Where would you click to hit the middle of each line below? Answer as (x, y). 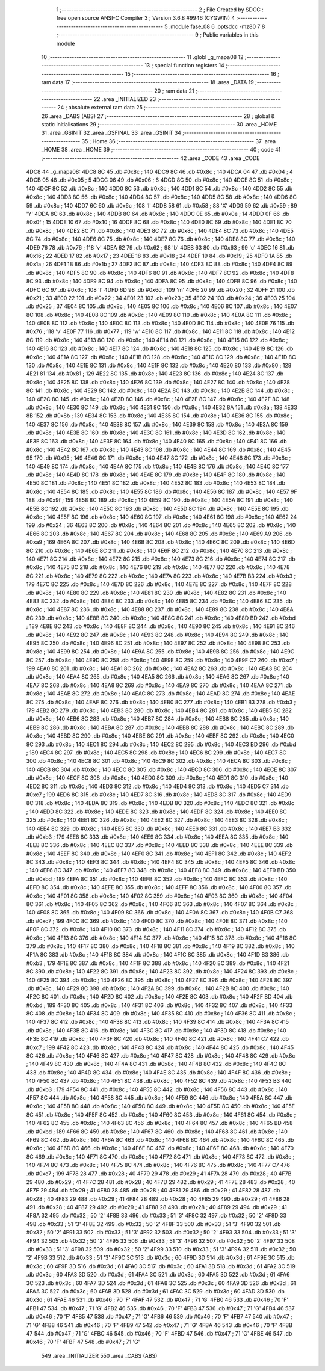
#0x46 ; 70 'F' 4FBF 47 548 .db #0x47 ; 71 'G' (83, 1342)
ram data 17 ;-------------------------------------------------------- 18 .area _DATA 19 (147, 82)
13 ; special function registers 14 (185, 66)
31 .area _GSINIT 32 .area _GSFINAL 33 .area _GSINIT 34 (111, 133)
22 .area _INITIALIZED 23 (125, 99)
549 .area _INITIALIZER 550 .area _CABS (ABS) (99, 1355)
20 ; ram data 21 (175, 91)
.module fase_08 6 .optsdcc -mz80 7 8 (217, 26)
